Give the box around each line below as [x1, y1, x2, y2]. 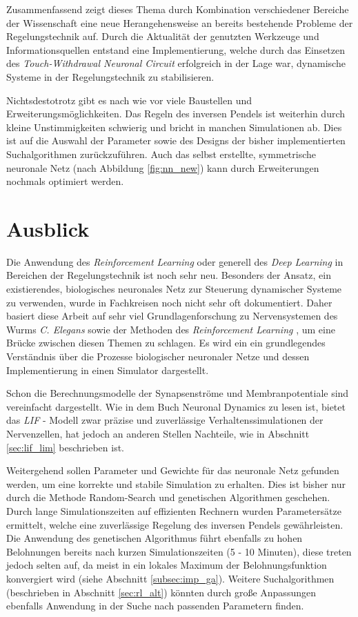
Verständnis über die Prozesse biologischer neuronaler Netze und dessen [6, 349, 310, 363]
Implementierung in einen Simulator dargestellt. [6, 362, 209, 377]
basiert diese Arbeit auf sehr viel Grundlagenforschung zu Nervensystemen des [6, 308, 338, 323]
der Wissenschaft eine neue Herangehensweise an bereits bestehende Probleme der [6, 15, 353, 30]
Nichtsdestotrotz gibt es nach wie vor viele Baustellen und [6, 92, 252, 107]
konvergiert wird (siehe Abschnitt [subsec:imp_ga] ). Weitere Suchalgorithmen [6, 571, 335, 585]
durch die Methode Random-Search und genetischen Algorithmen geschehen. [6, 490, 330, 505]
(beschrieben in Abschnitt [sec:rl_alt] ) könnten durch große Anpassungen [6, 585, 316, 599]
